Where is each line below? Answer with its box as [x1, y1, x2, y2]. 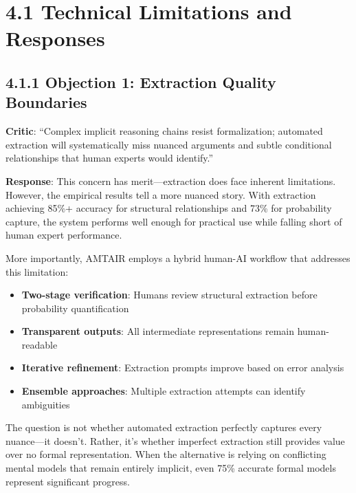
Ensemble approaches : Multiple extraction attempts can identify [21, 384, 306, 398]
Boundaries [5, 91, 87, 113]
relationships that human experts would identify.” [5, 151, 214, 165]
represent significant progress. [5, 474, 130, 488]
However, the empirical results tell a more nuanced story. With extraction [5, 187, 316, 201]
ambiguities [21, 397, 70, 411]
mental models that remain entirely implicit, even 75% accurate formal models [5, 461, 336, 475]
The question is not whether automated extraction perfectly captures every [5, 420, 322, 435]
